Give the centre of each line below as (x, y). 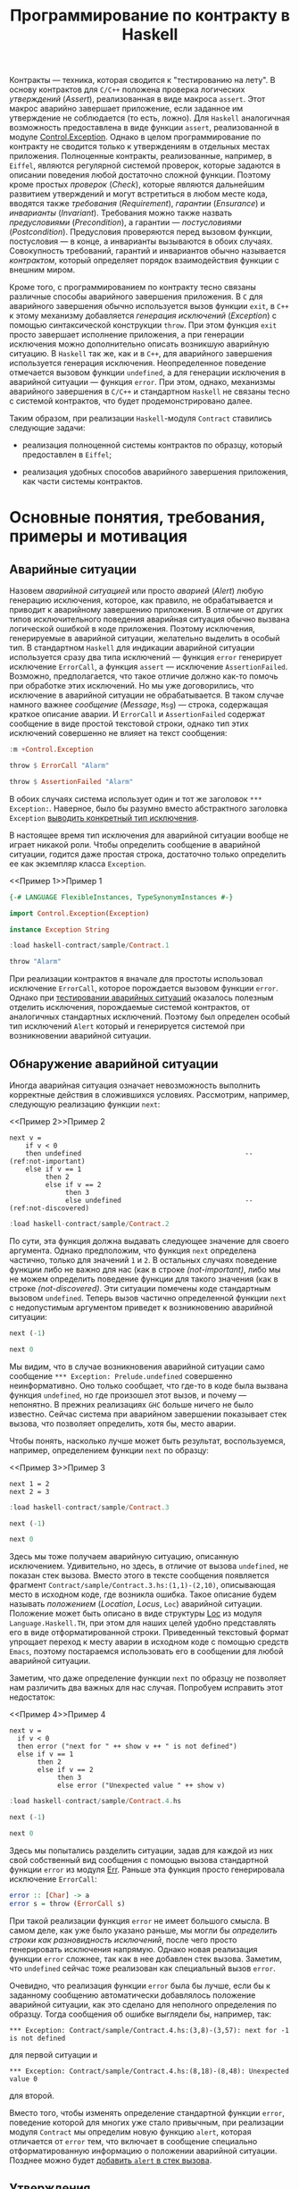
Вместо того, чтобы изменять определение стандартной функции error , (147, 2112)
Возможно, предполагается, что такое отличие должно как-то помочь (144, 676)
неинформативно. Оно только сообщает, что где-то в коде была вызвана (149, 1385)
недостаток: (32, 1697)
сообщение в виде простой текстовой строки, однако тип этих (129, 723)
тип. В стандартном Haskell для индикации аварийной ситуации (132, 648)
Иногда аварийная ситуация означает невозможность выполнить (135, 1085)
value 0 (24, 2079)
